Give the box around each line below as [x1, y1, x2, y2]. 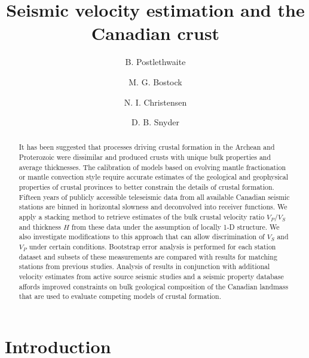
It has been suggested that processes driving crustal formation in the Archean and [19, 142, 275, 152]
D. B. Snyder [131, 116, 179, 128]
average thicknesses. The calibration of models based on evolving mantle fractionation [19, 162, 286, 172]
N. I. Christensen [124, 95, 187, 108]
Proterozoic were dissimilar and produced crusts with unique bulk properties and [19, 152, 271, 162]
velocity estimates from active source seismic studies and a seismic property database [19, 271, 284, 282]
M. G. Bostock [129, 75, 182, 88]
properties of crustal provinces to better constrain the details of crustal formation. [19, 182, 274, 192]
